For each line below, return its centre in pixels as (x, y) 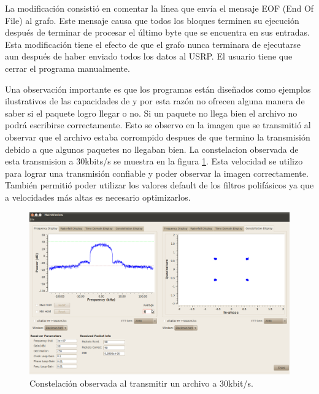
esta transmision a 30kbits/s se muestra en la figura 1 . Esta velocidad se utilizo (154, 161)
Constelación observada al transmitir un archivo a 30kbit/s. (141, 383)
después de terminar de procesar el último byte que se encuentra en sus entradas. (157, 32)
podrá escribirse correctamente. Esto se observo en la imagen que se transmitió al (158, 125)
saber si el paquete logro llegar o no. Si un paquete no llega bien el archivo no (151, 113)
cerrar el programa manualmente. (67, 68)
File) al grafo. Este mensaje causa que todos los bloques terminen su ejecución (152, 20)
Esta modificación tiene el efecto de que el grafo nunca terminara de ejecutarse (153, 44)
